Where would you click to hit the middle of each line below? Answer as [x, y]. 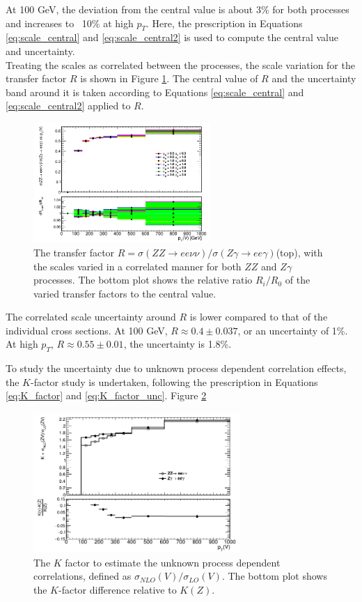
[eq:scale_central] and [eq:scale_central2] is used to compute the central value [172, 37]
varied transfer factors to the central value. [125, 293]
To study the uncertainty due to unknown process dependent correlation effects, [176, 368]
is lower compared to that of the [259, 317]
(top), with [299, 252]
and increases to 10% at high [70, 23]
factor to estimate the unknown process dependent [173, 562]
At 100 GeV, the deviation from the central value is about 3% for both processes [178, 9]
